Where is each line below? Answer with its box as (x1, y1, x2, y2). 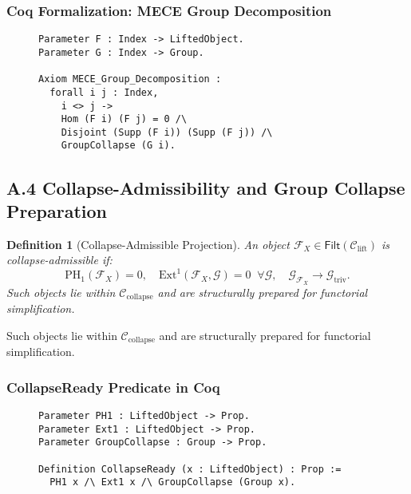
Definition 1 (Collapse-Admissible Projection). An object (6, 235, 290, 252)
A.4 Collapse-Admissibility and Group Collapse (6, 175, 405, 200)
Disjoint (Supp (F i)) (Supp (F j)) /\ (61, 126, 273, 138)
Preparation (6, 198, 107, 223)
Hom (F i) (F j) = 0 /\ (61, 113, 188, 125)
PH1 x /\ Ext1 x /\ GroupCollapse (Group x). (49, 476, 296, 488)
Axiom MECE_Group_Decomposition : (38, 73, 222, 85)
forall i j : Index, (49, 86, 159, 98)
